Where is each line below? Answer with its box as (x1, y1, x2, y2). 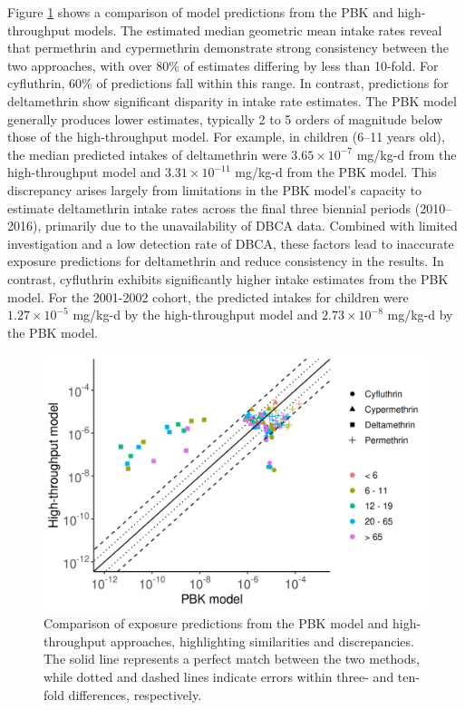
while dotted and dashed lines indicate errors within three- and (44, 667, 394, 686)
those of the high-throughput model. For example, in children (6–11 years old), (7, 127, 445, 146)
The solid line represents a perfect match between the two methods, (44, 649, 420, 668)
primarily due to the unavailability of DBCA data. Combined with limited (44, 216, 458, 235)
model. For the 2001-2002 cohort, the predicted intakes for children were (7, 287, 409, 306)
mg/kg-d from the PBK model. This (235, 163, 437, 182)
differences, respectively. (68, 685, 202, 704)
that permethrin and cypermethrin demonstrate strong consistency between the (7, 38, 450, 57)
